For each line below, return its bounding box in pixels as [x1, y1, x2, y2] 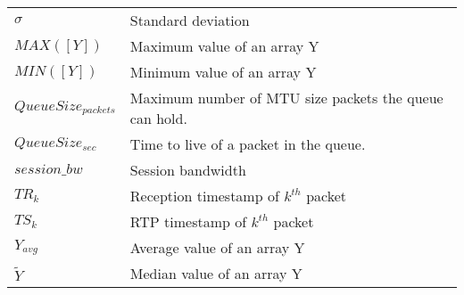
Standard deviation [129, 10, 250, 30]
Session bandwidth [129, 160, 246, 180]
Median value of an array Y [129, 263, 302, 283]
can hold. [129, 108, 187, 128]
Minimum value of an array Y [129, 61, 317, 82]
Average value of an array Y [129, 237, 305, 258]
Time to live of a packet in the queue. [129, 134, 366, 154]
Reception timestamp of [129, 185, 279, 206]
